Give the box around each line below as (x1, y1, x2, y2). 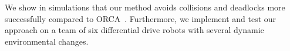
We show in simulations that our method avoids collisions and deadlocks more (5, 1, 285, 13)
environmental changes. (5, 35, 89, 47)
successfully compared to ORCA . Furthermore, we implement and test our (5, 12, 276, 24)
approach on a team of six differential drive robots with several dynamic (5, 24, 264, 36)
